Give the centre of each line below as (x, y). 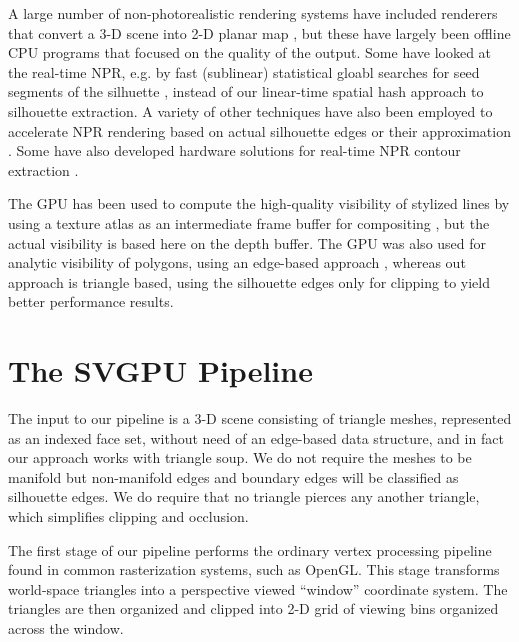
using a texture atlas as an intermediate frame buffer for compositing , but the (249, 222)
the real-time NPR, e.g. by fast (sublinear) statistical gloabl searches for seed (244, 71)
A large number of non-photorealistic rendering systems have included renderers (253, 13)
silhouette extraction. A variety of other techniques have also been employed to (250, 110)
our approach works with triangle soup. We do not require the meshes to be (240, 457)
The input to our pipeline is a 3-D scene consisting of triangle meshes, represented (260, 418)
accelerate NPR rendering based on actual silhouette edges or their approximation (259, 130)
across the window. (66, 627)
